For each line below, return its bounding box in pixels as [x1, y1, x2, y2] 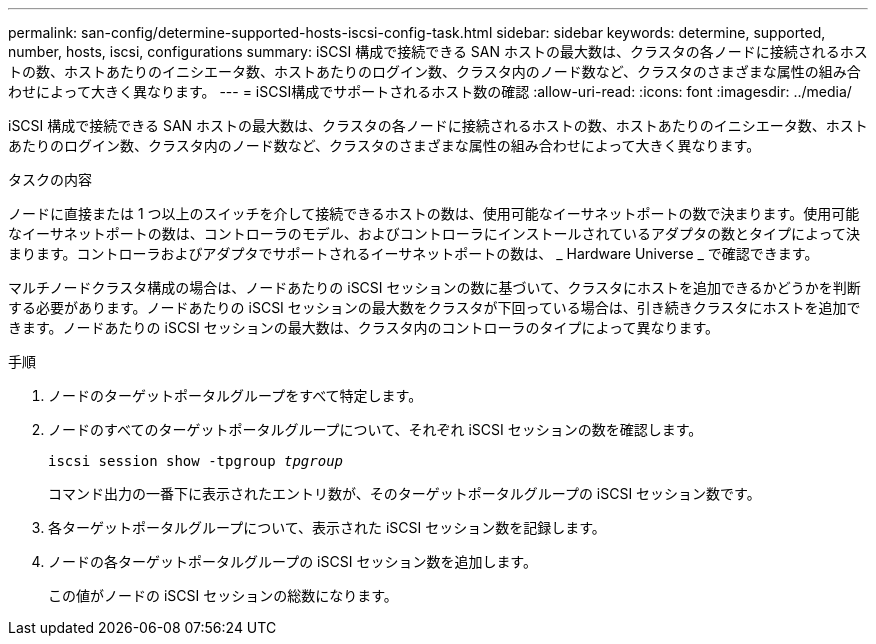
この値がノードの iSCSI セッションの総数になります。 [48, 587, 398, 604]
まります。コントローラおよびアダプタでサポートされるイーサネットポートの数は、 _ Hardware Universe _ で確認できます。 [8, 245, 819, 262]
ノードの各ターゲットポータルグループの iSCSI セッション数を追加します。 [48, 553, 537, 570]
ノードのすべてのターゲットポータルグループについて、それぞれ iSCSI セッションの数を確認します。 [48, 421, 703, 438]
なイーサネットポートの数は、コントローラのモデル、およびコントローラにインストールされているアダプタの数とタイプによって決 [8, 225, 860, 242]
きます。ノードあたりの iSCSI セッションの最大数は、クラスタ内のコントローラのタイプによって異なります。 [8, 319, 720, 336]
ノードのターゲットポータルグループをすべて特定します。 [48, 387, 423, 404]
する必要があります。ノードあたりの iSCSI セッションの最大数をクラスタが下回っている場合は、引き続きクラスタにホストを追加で [8, 299, 861, 316]
